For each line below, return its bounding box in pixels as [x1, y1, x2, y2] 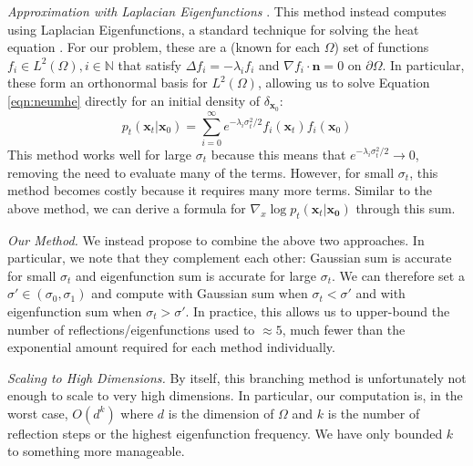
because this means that [211, 144, 346, 163]
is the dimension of [168, 403, 274, 422]
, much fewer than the [282, 319, 406, 338]
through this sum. [355, 198, 456, 217]
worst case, [7, 403, 68, 422]
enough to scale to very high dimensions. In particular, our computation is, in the [7, 386, 463, 405]
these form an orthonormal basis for [7, 73, 208, 92]
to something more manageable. [7, 441, 185, 461]
